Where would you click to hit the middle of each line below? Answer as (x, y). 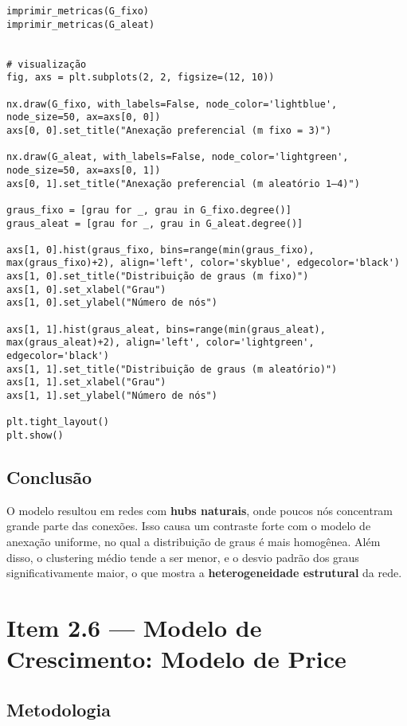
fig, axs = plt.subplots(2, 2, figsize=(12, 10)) (141, 78)
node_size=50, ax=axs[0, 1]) (84, 170)
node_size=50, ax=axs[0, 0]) (84, 117)
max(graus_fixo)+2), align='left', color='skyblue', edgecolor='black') (203, 263)
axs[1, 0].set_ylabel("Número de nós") (112, 303)
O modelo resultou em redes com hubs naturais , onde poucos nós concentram (200, 510)
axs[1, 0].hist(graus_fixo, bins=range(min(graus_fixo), (160, 250)
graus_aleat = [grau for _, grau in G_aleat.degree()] (155, 223)
